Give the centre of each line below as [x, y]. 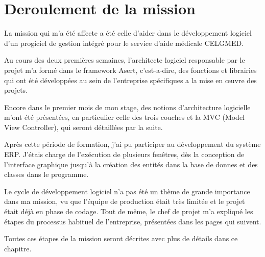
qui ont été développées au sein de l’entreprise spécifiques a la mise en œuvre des [130, 80]
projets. [16, 90]
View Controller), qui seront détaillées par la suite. [83, 127]
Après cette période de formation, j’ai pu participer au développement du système [132, 144]
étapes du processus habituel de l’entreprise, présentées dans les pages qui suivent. [133, 221]
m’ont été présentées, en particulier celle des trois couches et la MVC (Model [125, 117]
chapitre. [18, 248]
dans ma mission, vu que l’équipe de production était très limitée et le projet [125, 201]
